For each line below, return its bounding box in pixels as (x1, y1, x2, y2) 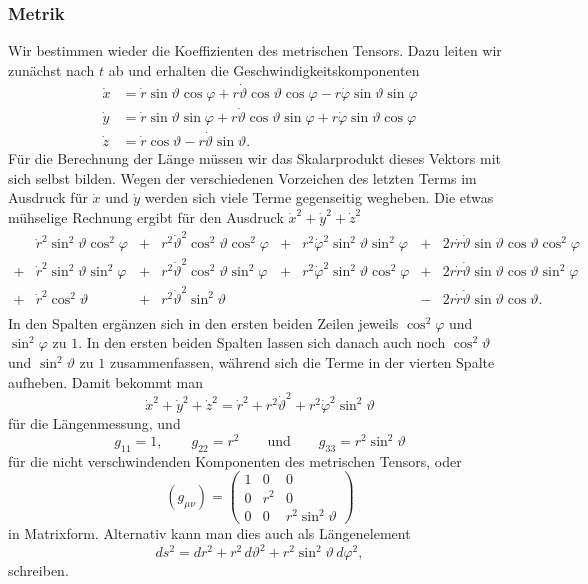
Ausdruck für (8, 187, 88, 208)
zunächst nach (8, 59, 95, 80)
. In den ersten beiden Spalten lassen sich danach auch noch (78, 332, 446, 353)
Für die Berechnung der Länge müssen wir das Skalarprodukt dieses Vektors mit (8, 148, 501, 169)
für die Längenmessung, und (8, 412, 181, 433)
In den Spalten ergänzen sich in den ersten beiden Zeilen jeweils (8, 312, 399, 333)
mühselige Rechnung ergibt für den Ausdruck (8, 206, 284, 227)
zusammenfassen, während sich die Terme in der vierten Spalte (109, 352, 495, 372)
